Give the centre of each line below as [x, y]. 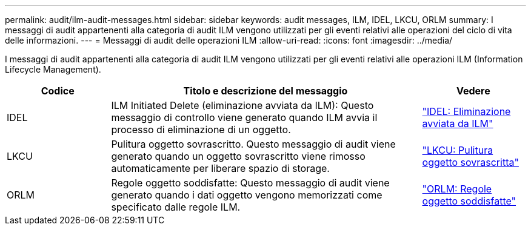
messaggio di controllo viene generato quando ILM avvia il [244, 117]
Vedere [473, 91]
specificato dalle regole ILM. [176, 207]
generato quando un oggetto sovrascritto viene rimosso [238, 156]
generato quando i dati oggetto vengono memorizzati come [247, 195]
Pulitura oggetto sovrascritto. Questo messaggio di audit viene [253, 144]
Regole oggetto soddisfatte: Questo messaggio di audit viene [250, 183]
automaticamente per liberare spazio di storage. [220, 168]
